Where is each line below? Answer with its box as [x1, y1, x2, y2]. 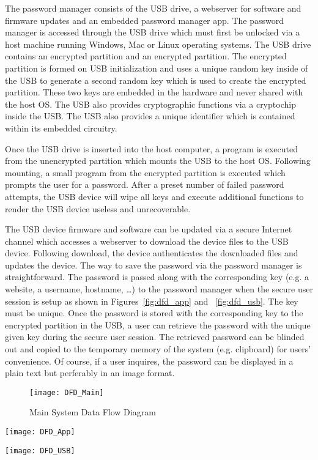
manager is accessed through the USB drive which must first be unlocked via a [5, 26, 300, 39]
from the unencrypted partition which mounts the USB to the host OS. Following [5, 154, 311, 167]
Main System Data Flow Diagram [29, 406, 156, 418]
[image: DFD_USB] [5, 446, 75, 455]
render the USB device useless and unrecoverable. [5, 202, 191, 215]
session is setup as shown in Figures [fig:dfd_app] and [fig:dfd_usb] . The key [5, 294, 298, 307]
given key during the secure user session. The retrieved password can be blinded [5, 330, 305, 343]
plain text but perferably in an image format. [5, 366, 175, 379]
